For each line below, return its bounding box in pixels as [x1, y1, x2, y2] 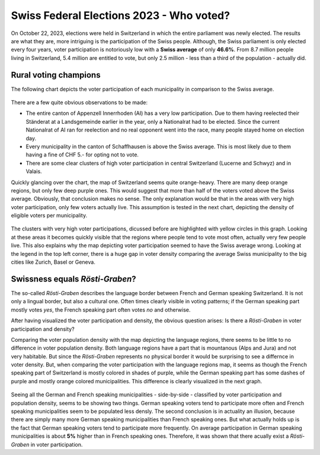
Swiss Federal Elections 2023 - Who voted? [11, 9, 231, 22]
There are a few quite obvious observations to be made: [11, 99, 148, 106]
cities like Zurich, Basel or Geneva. [11, 258, 96, 266]
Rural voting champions [11, 70, 101, 80]
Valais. [25, 168, 42, 175]
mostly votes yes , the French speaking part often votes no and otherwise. [11, 306, 191, 313]
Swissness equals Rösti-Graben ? [11, 274, 136, 284]
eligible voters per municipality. [11, 212, 88, 219]
